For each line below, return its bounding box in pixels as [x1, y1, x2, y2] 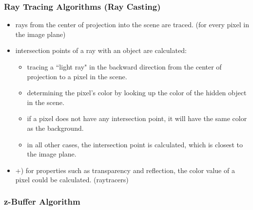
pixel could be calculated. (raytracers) [15, 175, 129, 185]
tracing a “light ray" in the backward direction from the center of [27, 62, 222, 71]
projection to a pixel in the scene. [27, 71, 127, 81]
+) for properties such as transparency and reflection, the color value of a [15, 165, 235, 175]
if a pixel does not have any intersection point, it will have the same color [27, 113, 247, 123]
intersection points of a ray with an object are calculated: [15, 45, 187, 55]
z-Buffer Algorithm [4, 195, 80, 207]
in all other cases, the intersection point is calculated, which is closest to [27, 139, 243, 149]
